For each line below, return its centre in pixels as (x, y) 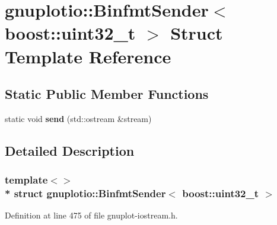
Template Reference (88, 56)
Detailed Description (70, 150)
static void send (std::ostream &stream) (78, 118)
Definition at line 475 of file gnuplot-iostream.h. (91, 215)
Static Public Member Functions (107, 94)
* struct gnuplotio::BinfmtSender (85, 193)
